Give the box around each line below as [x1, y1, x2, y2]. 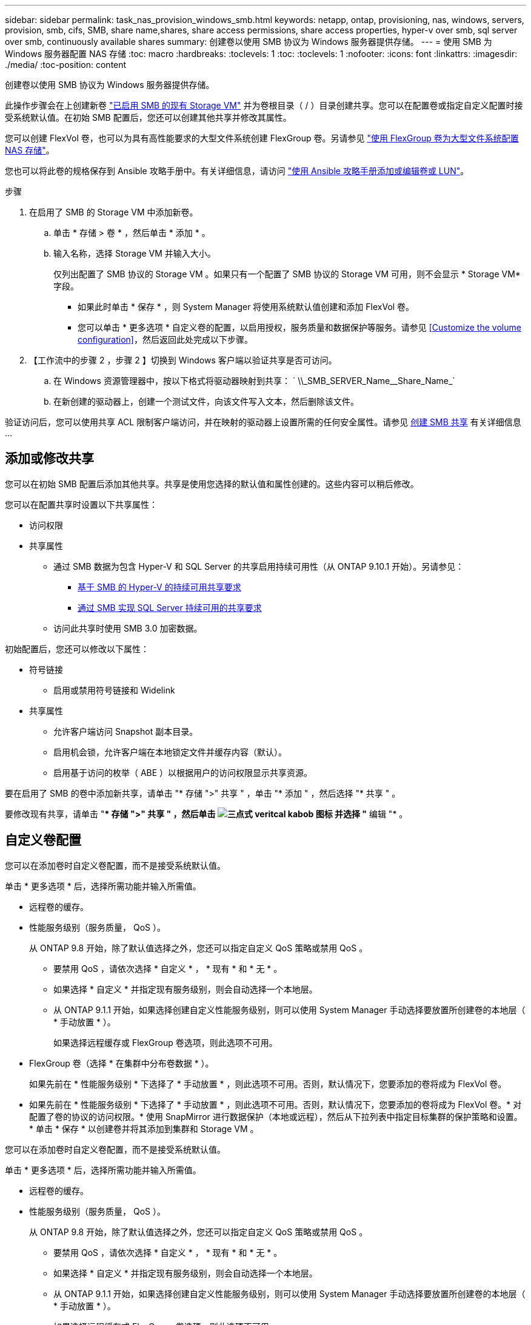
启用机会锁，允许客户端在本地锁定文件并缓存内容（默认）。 [53, 746, 287, 757]
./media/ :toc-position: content [5, 59, 127, 70]
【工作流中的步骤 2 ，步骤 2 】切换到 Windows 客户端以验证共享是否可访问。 [29, 355, 337, 365]
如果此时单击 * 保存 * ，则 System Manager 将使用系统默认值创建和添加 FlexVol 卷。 [78, 302, 415, 312]
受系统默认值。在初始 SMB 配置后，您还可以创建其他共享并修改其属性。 [5, 112, 292, 123]
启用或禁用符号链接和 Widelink [53, 684, 175, 695]
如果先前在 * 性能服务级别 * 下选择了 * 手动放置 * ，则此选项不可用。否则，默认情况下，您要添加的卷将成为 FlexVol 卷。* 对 [29, 1099, 522, 1110]
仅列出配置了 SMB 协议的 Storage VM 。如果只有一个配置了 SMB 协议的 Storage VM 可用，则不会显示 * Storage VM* [53, 269, 521, 279]
